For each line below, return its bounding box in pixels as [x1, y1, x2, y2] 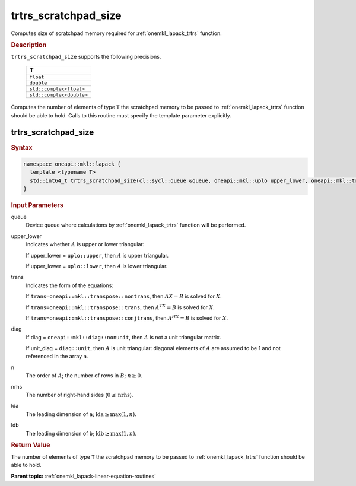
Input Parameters [11, 201, 63, 209]
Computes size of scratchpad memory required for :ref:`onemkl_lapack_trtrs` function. [11, 30, 222, 37]
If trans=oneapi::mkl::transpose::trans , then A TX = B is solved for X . [26, 303, 215, 311]
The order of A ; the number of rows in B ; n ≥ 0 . [26, 372, 142, 379]
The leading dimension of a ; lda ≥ [26, 410, 110, 418]
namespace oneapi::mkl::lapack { [23, 160, 121, 167]
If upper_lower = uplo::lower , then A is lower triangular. [26, 262, 168, 269]
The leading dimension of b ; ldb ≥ [26, 430, 110, 437]
